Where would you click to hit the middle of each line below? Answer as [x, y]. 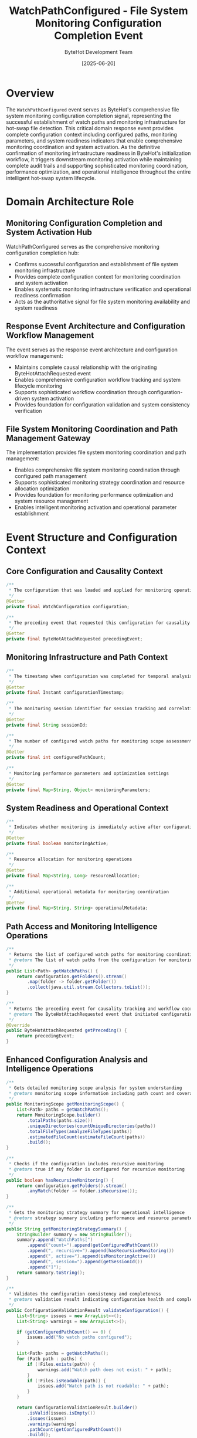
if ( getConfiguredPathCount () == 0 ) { [64, 1332]
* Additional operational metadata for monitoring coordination [89, 892]
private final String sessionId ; [47, 725]
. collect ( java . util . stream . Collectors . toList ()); [89, 987]
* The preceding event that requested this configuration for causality [99, 623]
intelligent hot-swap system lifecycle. [51, 178]
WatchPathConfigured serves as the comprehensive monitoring [83, 246]
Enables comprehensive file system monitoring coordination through [97, 470]
